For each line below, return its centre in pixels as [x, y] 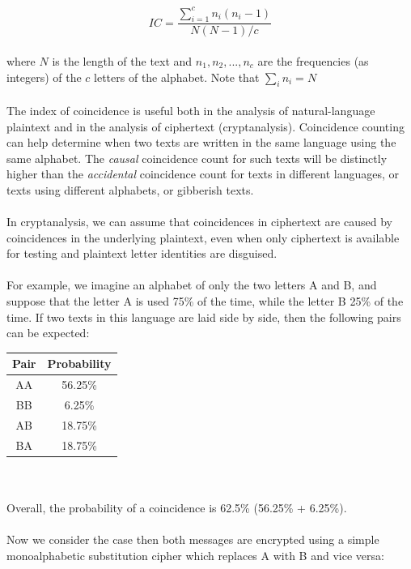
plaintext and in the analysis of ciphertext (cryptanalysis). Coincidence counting [205, 126]
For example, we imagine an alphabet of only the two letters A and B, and [192, 285]
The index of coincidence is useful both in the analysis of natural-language [191, 110]
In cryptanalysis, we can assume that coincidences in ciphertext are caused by [199, 222]
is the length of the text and [122, 60]
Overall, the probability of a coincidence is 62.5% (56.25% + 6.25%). [177, 507]
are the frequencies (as [313, 60]
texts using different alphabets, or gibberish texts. [130, 189]
